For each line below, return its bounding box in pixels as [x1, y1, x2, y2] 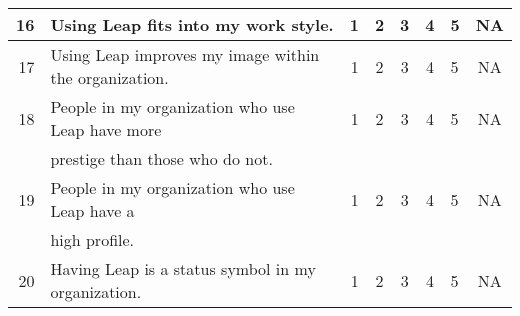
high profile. [50, 228, 135, 251]
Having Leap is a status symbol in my [50, 257, 316, 280]
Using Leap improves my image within [50, 43, 320, 66]
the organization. [50, 66, 169, 89]
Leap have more [50, 118, 162, 141]
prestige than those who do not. [50, 147, 273, 170]
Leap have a [50, 199, 135, 222]
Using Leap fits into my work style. [50, 13, 334, 36]
